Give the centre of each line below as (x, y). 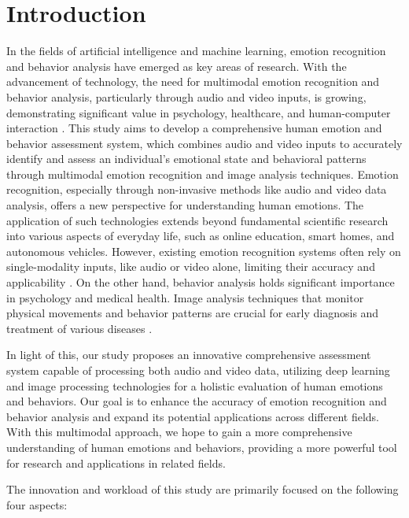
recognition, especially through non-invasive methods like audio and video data (197, 189)
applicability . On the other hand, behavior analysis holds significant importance (201, 282)
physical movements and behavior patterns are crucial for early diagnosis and (193, 313)
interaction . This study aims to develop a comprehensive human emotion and (194, 128)
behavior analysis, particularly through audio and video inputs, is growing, (186, 96)
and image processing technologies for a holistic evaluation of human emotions (195, 385)
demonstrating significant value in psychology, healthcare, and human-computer (199, 112)
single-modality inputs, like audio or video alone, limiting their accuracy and (191, 266)
